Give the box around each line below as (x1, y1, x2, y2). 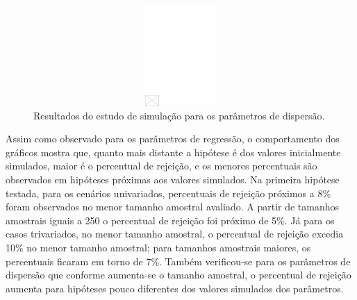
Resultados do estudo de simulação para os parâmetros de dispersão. (33, 108, 325, 122)
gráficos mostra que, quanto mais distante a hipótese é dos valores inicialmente (6, 144, 341, 159)
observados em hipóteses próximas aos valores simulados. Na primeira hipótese (6, 172, 340, 186)
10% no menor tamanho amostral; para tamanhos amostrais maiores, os (6, 240, 311, 254)
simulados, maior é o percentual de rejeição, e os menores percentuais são (6, 158, 317, 173)
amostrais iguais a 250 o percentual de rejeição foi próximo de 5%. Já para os (6, 212, 335, 227)
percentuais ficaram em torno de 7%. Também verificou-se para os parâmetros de (6, 253, 351, 268)
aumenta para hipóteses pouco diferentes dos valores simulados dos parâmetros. (6, 281, 344, 295)
